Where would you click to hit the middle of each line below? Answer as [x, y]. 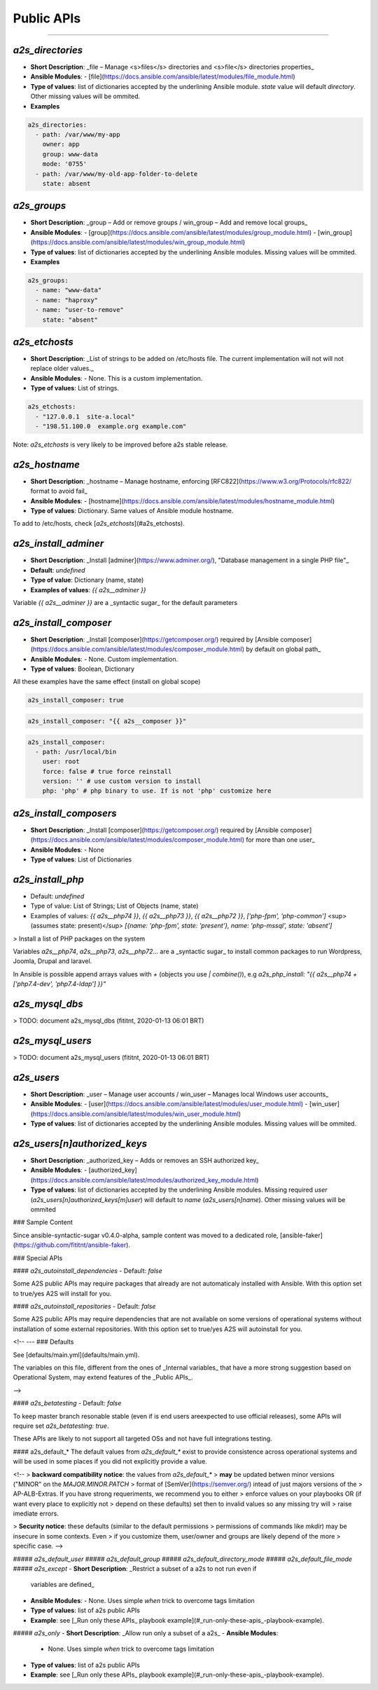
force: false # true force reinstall [107, 771]
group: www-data [70, 154]
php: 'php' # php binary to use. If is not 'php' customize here [157, 791]
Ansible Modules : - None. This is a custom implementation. [117, 378]
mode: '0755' [65, 164]
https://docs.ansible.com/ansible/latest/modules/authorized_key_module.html [145, 1180]
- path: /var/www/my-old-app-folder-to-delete [117, 174]
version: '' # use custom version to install [122, 781]
